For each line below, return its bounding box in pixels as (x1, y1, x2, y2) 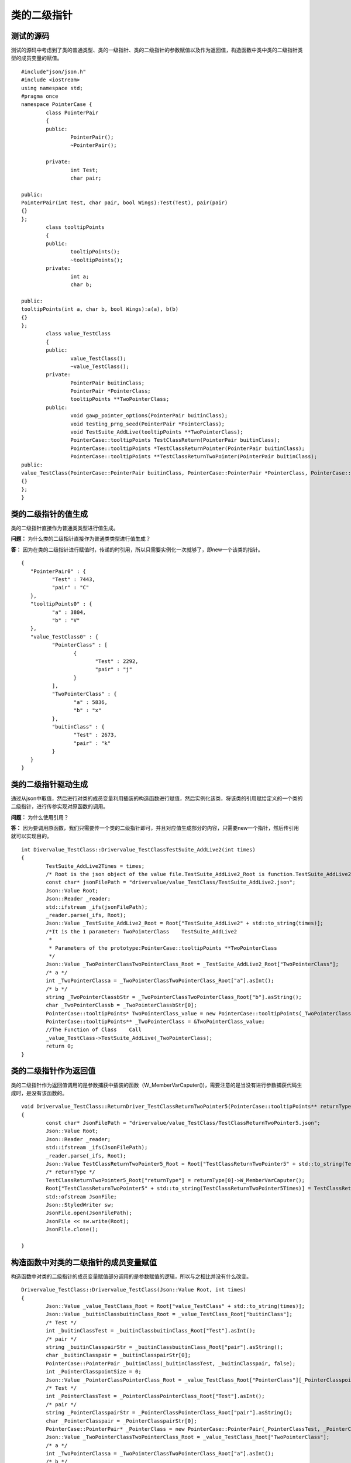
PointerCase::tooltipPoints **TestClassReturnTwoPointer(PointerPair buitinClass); (70, 454, 318, 460)
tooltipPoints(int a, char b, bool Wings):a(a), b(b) (21, 306, 178, 312)
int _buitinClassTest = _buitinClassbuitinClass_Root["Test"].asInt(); (46, 1327, 256, 1334)
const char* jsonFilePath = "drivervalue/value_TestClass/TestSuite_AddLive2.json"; (46, 879, 296, 886)
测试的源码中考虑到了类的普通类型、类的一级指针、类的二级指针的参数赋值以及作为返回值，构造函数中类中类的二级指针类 (11, 47, 303, 54)
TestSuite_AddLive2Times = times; (46, 863, 145, 869)
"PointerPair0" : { (30, 568, 87, 575)
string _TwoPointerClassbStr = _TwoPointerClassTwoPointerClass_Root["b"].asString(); (46, 994, 302, 1000)
